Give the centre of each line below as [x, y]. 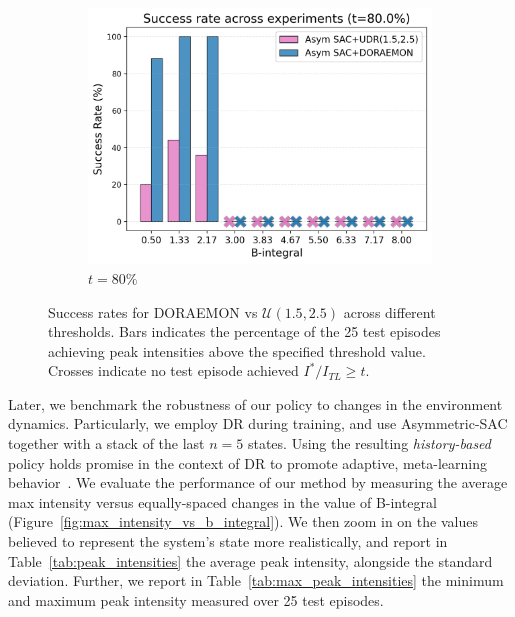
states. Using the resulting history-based [369, 443]
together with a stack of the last [106, 443]
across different [389, 311]
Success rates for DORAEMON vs [153, 311]
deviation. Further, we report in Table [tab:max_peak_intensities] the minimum [256, 580]
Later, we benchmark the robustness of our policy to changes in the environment [255, 403]
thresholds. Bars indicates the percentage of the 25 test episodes [244, 331]
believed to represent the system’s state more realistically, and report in [228, 541]
